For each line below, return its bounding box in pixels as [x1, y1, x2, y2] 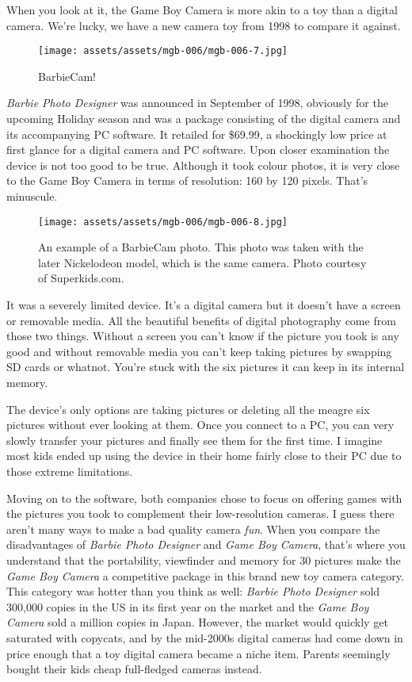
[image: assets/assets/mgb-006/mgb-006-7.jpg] [38, 45, 288, 57]
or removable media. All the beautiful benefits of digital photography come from [6, 312, 396, 328]
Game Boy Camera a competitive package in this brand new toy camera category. [6, 567, 404, 584]
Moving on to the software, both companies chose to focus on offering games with [6, 489, 402, 506]
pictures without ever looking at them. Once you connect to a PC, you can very [6, 416, 395, 433]
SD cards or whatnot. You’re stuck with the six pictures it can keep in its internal [6, 358, 405, 375]
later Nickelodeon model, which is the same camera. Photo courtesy [38, 254, 367, 270]
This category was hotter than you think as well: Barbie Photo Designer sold [6, 583, 380, 600]
